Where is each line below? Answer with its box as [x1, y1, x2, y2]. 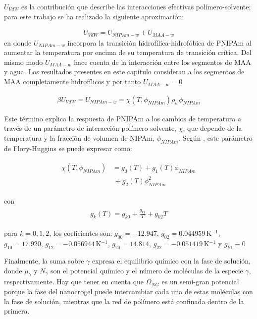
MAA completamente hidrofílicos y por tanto [4, 76, 141, 87]
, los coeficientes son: [49, 228, 112, 238]
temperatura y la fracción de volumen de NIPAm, [4, 132, 155, 143]
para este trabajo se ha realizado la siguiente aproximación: [4, 11, 184, 21]
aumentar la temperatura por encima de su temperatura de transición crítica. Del [4, 47, 252, 57]
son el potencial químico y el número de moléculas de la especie [51, 265, 243, 275]
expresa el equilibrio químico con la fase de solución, [92, 255, 251, 266]
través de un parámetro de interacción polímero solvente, [4, 123, 176, 133]
